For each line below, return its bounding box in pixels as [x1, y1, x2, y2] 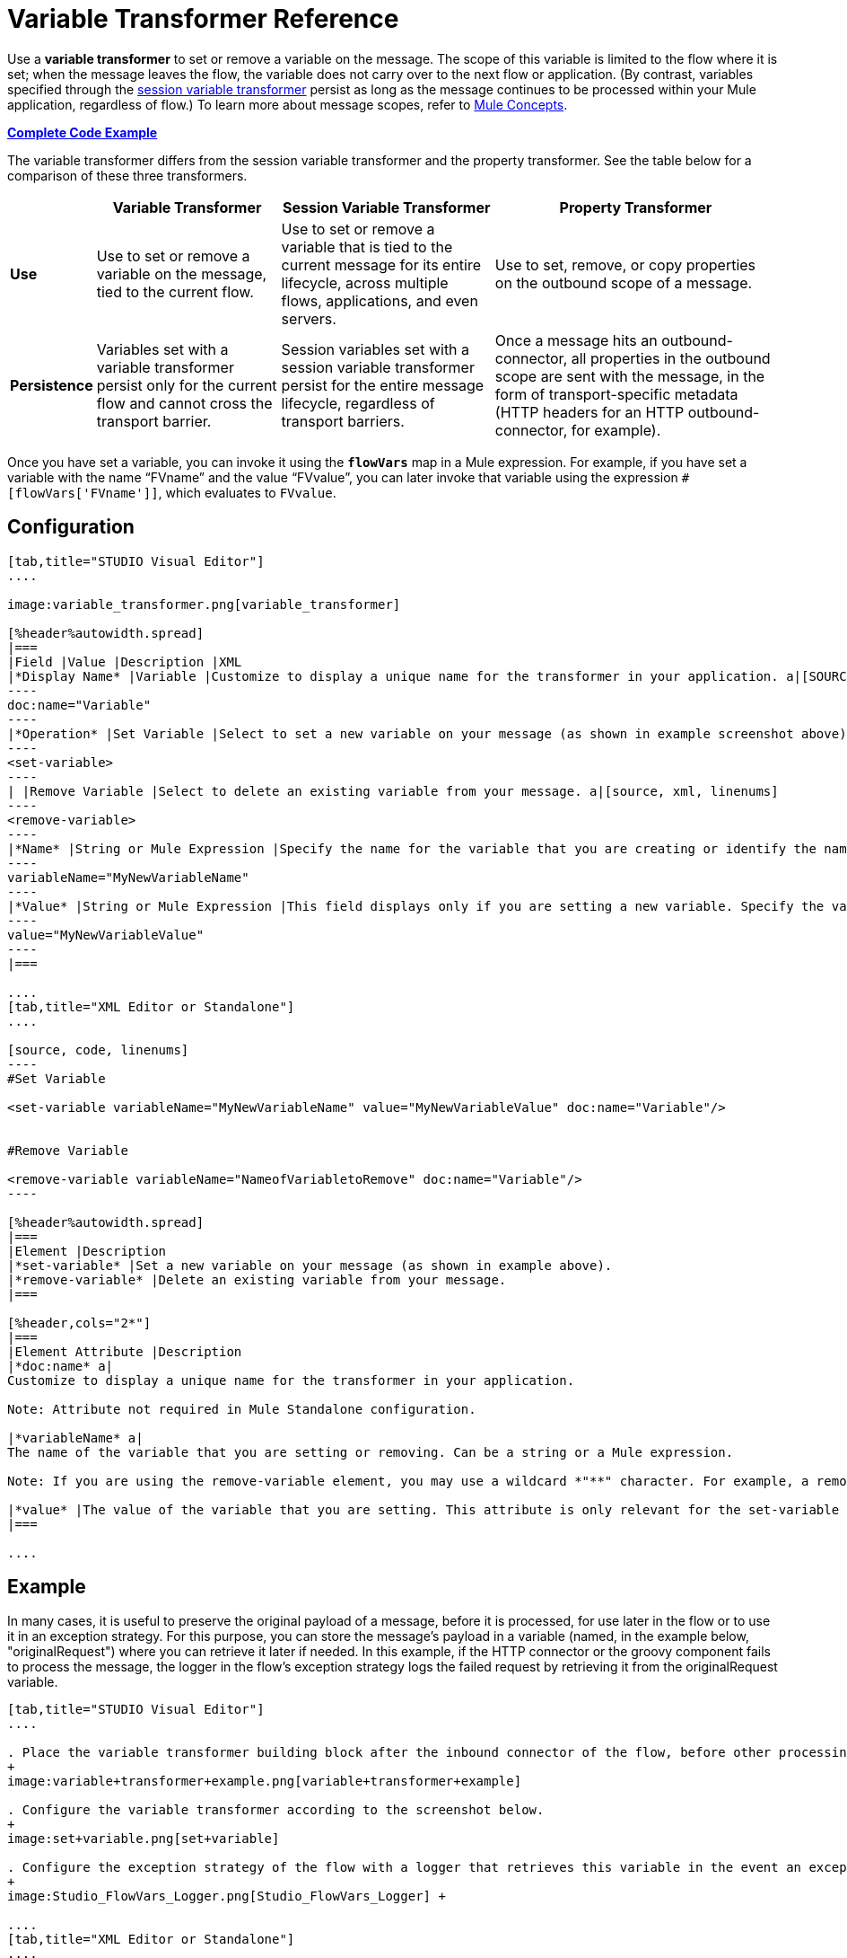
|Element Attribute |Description [7, 1344, 242, 1359]
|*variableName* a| [7, 1430, 144, 1445]
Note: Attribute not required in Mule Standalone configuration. [7, 1401, 476, 1416]
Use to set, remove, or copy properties [494, 255, 756, 274]
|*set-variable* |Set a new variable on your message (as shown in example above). [7, 1257, 613, 1273]
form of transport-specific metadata [494, 384, 738, 403]
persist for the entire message [281, 375, 485, 394]
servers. [281, 309, 336, 328]
